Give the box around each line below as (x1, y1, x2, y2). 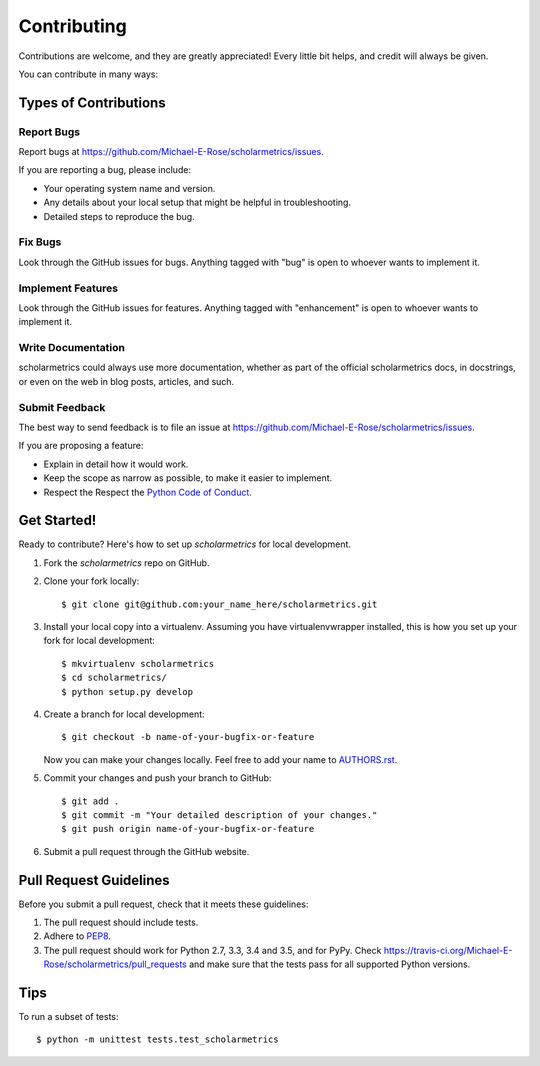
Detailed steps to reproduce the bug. (43, 210, 195, 222)
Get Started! (18, 512, 97, 529)
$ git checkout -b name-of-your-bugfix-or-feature (61, 731, 315, 743)
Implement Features (18, 281, 119, 295)
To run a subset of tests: (18, 1011, 119, 1023)
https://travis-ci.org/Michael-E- (383, 944, 513, 956)
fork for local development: (43, 635, 155, 647)
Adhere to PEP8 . (43, 930, 112, 942)
